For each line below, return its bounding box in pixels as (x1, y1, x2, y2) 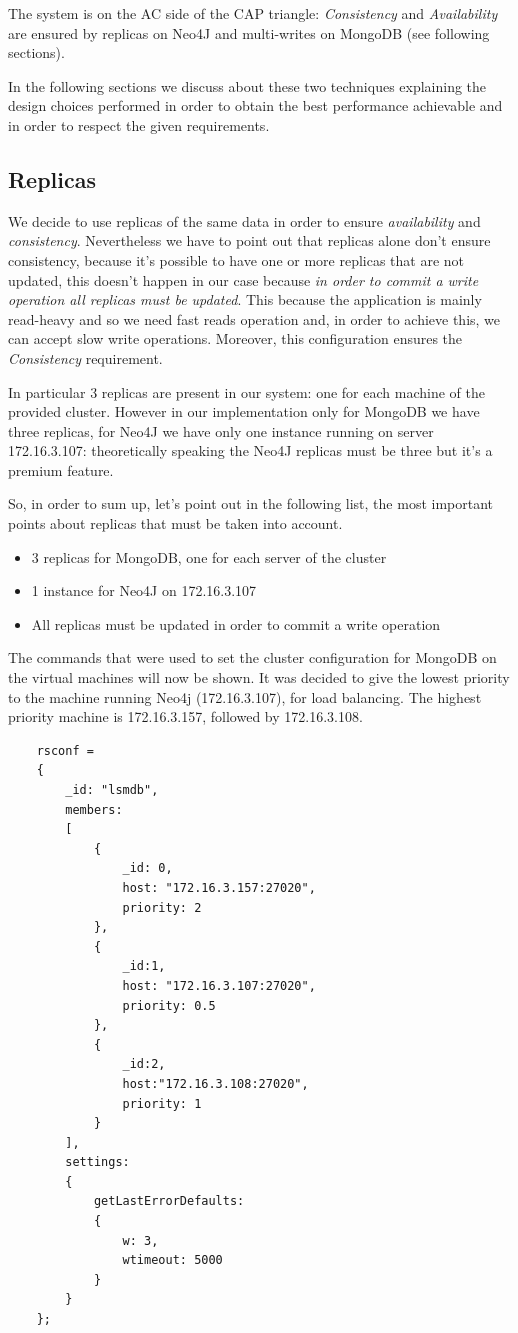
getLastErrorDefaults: (93, 1194, 245, 1209)
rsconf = (36, 743, 94, 758)
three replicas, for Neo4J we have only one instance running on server (8, 420, 434, 441)
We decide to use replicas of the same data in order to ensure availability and (8, 210, 481, 231)
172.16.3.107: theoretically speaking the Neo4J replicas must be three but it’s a (8, 440, 493, 461)
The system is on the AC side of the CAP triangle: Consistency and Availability (8, 3, 498, 23)
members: (65, 802, 123, 817)
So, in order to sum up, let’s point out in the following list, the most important (8, 493, 494, 514)
